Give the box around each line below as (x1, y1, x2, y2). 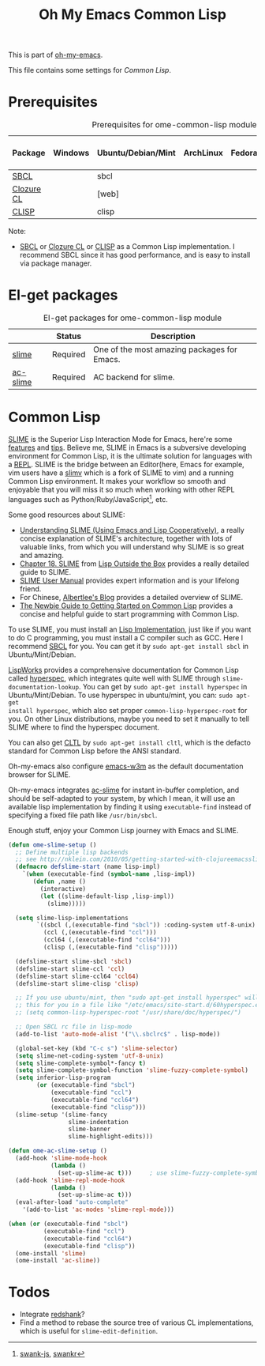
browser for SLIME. (8, 769, 71, 779)
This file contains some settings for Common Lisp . (8, 66, 172, 75)
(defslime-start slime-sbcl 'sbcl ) (15, 957, 132, 965)
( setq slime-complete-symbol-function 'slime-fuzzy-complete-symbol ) (15, 1066, 248, 1074)
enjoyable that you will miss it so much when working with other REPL (8, 485, 235, 494)
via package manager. (19, 258, 92, 268)
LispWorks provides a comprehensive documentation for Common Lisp (8, 665, 239, 674)
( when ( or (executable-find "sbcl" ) (8, 1220, 129, 1228)
